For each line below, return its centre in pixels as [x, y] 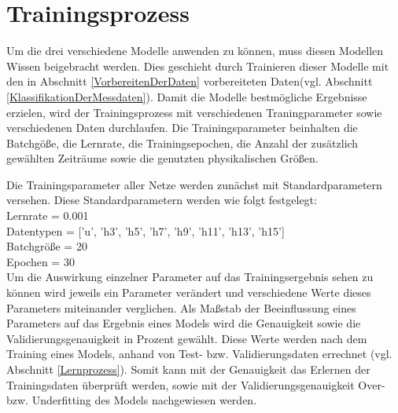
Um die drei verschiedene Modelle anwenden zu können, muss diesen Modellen [195, 51]
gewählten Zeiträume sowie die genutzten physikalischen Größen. [162, 158]
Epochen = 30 [41, 261]
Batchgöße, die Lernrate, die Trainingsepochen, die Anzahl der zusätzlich [182, 143]
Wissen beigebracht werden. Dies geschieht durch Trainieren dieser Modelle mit [198, 66]
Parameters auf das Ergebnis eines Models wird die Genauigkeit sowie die [184, 323]
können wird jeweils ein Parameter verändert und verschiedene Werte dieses [189, 292]
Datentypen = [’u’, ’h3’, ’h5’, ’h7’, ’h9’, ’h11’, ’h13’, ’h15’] [146, 230]
